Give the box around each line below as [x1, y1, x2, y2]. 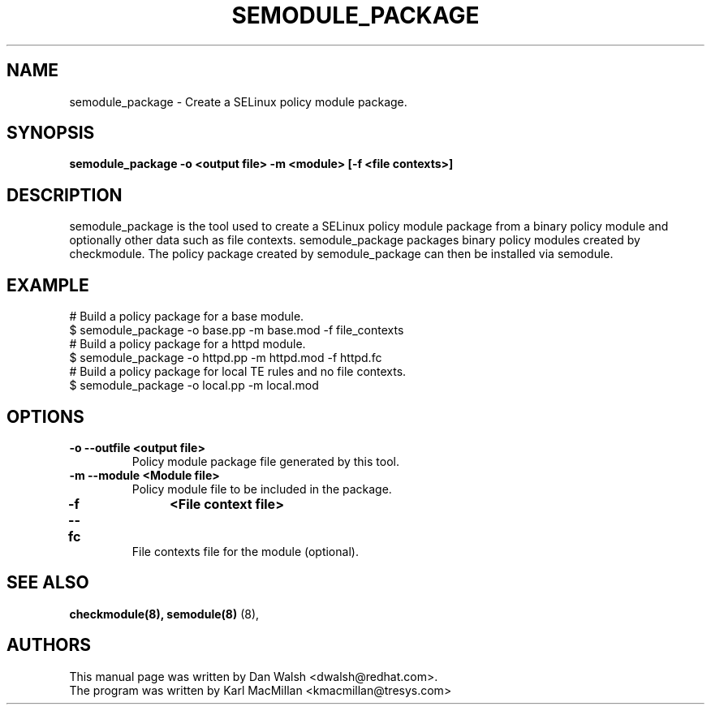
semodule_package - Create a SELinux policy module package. [69, 94, 407, 109]
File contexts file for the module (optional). [131, 544, 359, 558]
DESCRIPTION [6, 184, 123, 205]
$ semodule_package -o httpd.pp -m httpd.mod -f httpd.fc [69, 351, 382, 365]
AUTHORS [6, 635, 92, 656]
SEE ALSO [6, 572, 89, 593]
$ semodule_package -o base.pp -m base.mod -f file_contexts [69, 323, 404, 338]
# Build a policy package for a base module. [69, 309, 304, 324]
